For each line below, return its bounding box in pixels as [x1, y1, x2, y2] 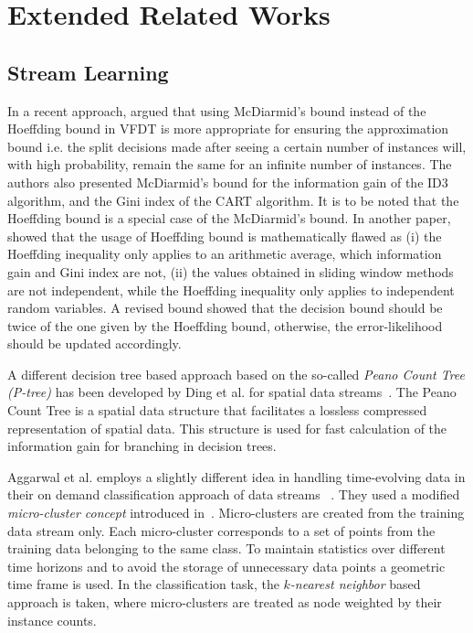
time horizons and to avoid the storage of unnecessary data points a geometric [7, 556, 446, 575]
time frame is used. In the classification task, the [7, 574, 279, 594]
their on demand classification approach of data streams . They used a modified [7, 485, 460, 504]
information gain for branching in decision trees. [7, 436, 277, 456]
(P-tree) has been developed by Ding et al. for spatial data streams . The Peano [7, 382, 457, 402]
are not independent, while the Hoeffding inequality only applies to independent [7, 280, 455, 299]
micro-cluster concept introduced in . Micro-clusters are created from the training [7, 503, 465, 522]
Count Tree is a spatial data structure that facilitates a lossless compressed [7, 401, 427, 420]
